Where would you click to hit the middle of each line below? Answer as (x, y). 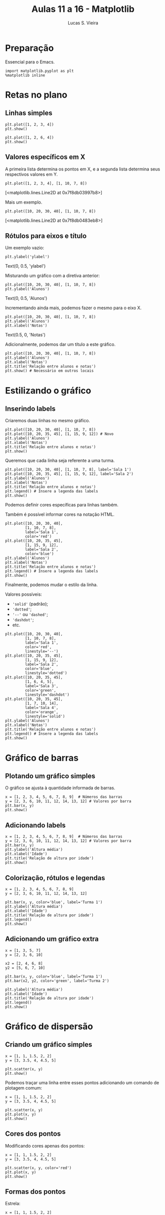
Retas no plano (36, 95)
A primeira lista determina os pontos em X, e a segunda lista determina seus (83, 169)
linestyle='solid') (45, 717)
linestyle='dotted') (46, 673)
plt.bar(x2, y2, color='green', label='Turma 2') (57, 981)
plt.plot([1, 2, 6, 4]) (30, 137)
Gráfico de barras (42, 758)
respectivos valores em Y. (32, 174)
